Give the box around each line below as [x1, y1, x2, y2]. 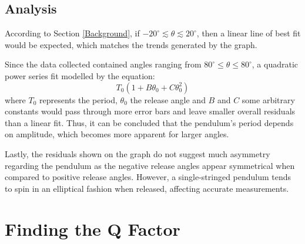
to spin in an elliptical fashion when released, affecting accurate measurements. [5, 182, 289, 194]
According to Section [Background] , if [5, 27, 140, 39]
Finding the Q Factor [5, 216, 180, 240]
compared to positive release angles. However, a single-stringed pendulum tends [5, 171, 291, 183]
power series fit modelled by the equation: [5, 69, 155, 82]
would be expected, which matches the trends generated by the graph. [5, 38, 257, 50]
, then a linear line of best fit [196, 27, 301, 39]
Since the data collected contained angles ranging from [5, 58, 202, 70]
